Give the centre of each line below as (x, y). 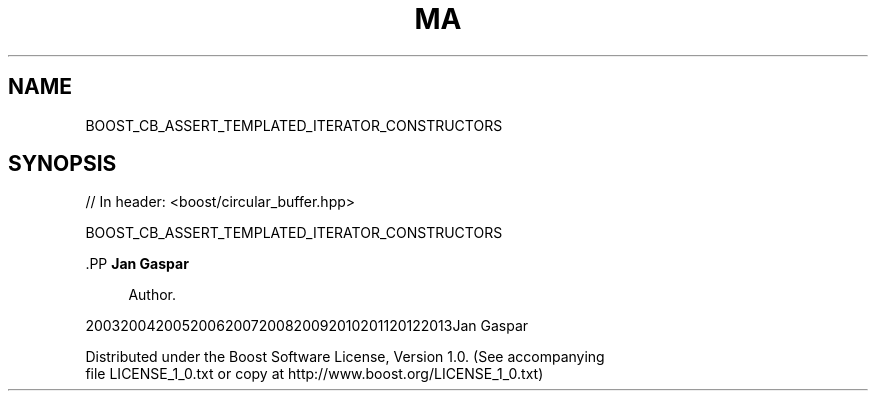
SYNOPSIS (62, 164)
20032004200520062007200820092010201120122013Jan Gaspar (307, 326)
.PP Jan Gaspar (137, 264)
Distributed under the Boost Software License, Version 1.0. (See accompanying (345, 357)
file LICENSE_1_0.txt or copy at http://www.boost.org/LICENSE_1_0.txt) (314, 374)
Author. (152, 295)
